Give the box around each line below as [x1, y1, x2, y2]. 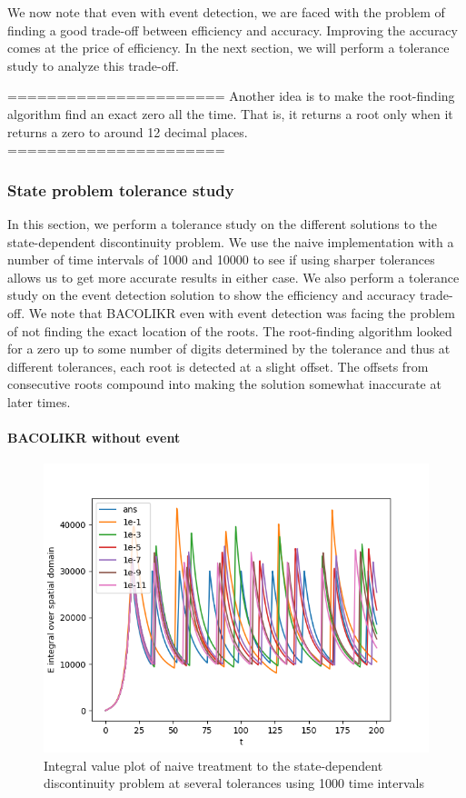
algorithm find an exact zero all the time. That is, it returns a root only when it [7, 104, 453, 123]
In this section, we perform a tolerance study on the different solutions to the [7, 214, 438, 233]
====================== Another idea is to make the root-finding [7, 86, 455, 105]
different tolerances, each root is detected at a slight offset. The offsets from [7, 356, 429, 375]
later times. [7, 392, 71, 411]
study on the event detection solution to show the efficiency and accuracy [7, 285, 416, 304]
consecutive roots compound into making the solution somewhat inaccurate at [7, 374, 441, 394]
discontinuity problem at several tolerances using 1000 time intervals [44, 773, 424, 793]
